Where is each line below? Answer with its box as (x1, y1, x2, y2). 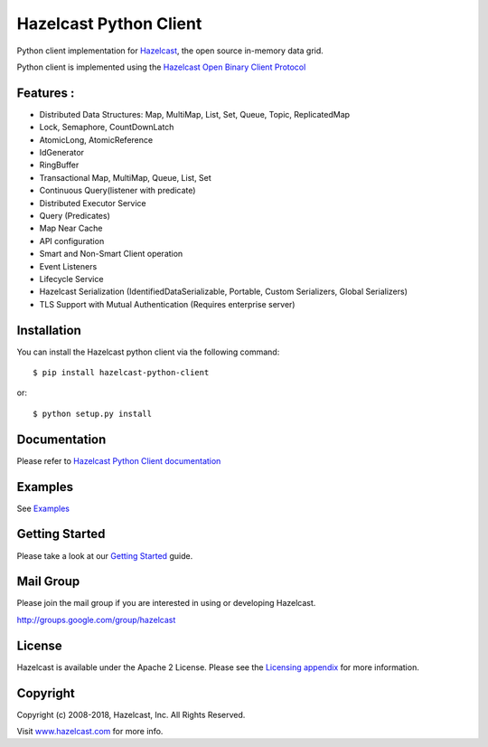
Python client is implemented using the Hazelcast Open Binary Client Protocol (16, 61, 306, 72)
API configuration (39, 235, 105, 246)
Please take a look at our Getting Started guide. (16, 550, 193, 561)
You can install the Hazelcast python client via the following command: (16, 346, 280, 357)
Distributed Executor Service (39, 197, 146, 208)
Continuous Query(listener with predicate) (39, 185, 196, 196)
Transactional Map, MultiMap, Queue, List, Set (39, 172, 211, 183)
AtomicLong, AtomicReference (39, 134, 154, 145)
